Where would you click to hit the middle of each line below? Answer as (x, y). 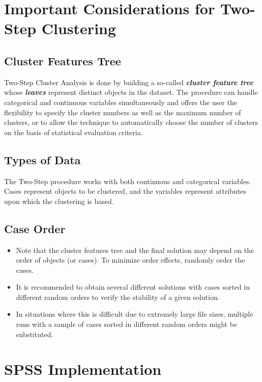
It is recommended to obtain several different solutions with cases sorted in (133, 287)
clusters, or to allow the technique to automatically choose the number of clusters (131, 122)
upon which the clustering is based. (59, 201)
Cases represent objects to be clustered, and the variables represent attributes (125, 191)
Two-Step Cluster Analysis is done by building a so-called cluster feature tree (129, 82)
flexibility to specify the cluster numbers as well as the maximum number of (123, 112)
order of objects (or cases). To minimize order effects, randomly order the (130, 260)
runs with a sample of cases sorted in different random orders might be (127, 324)
